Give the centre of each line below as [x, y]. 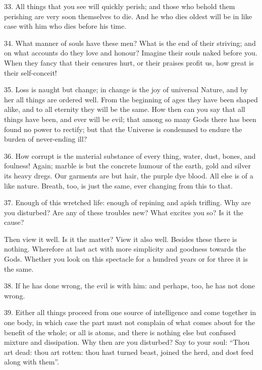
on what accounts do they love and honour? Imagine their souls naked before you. [131, 53]
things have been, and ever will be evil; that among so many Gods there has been [130, 119]
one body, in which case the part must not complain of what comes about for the [129, 322]
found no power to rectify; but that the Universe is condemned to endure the [123, 129]
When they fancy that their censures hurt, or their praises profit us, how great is [129, 62]
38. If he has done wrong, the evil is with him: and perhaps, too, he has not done [130, 286]
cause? [14, 222]
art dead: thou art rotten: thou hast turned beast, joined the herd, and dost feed [129, 352]
